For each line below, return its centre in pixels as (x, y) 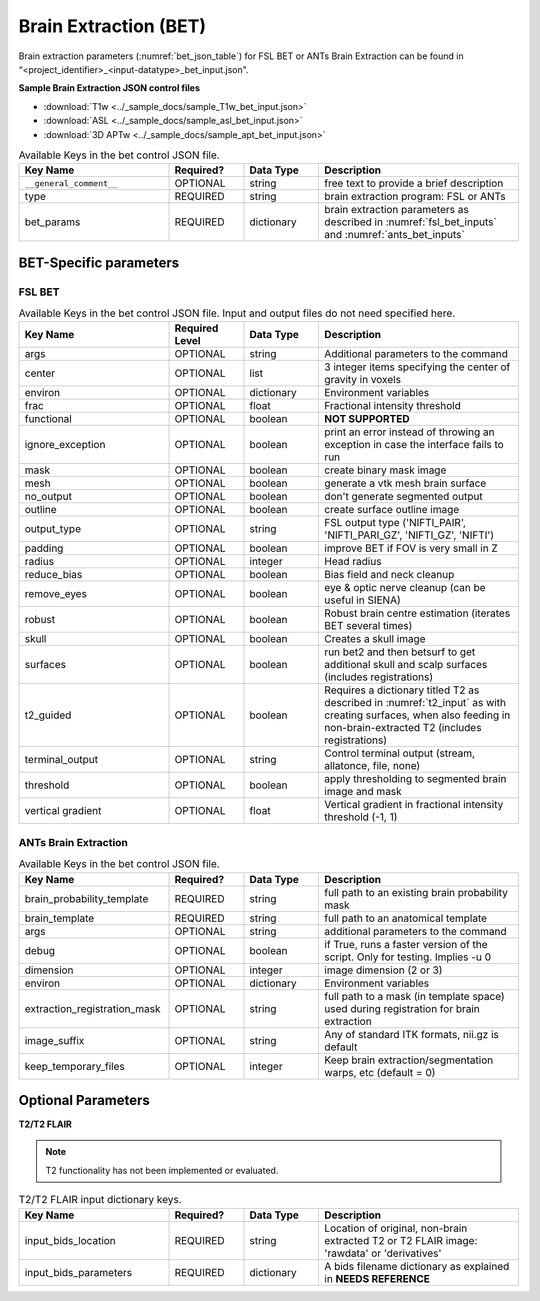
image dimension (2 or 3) (383, 970)
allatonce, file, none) (372, 766)
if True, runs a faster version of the (406, 944)
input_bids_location (70, 1240)
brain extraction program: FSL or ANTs (415, 197)
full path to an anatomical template (406, 918)
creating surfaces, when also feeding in (417, 715)
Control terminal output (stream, (399, 753)
